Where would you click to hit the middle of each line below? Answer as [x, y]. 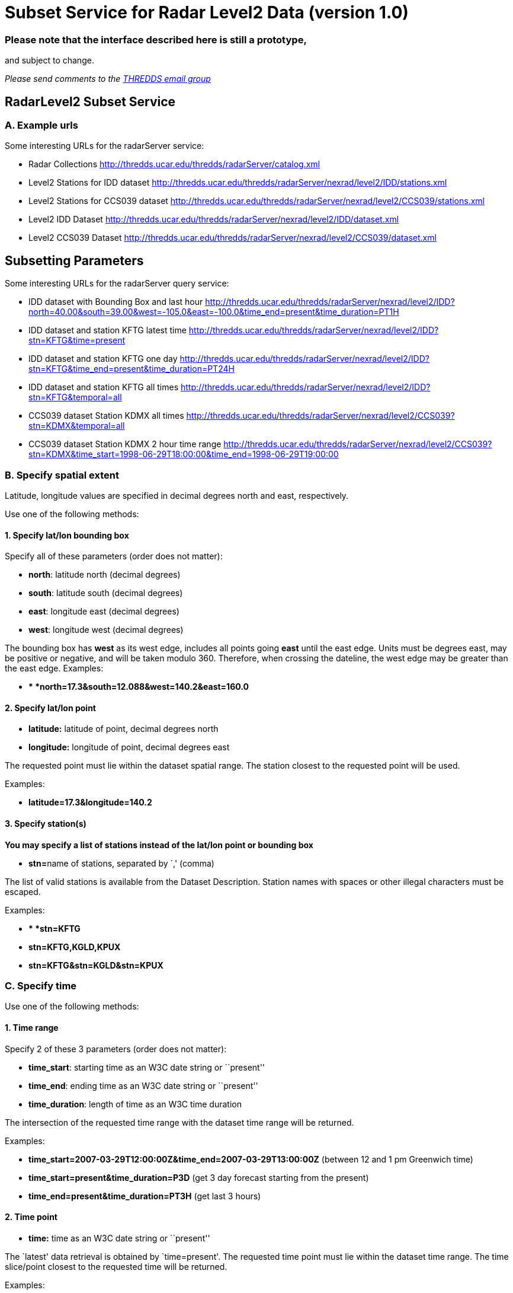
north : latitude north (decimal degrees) [105, 575]
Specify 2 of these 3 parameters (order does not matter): [116, 1049]
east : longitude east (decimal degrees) [104, 612]
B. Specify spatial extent [62, 475]
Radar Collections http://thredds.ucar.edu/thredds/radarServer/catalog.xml [174, 164]
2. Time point [31, 1217]
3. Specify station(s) [46, 823]
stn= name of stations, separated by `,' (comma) [121, 863]
